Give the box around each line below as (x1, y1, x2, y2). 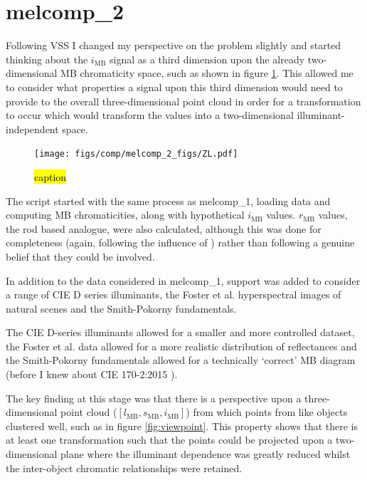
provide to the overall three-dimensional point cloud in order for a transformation (6, 93, 361, 108)
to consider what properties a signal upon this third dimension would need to (6, 79, 343, 94)
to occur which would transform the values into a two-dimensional (6, 108, 294, 122)
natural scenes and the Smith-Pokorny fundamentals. (6, 301, 237, 315)
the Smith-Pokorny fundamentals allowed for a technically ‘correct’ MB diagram (6, 353, 356, 367)
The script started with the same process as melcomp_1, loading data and (6, 193, 331, 208)
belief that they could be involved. (6, 249, 155, 264)
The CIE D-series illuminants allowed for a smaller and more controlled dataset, (6, 325, 355, 340)
